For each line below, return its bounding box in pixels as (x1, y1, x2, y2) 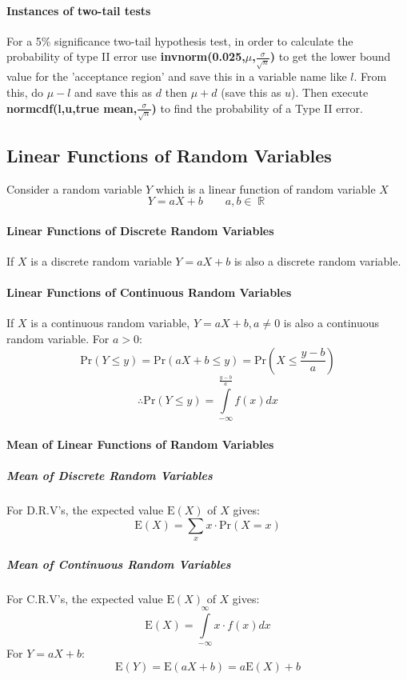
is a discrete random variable (30, 253, 172, 270)
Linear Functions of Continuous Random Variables (6, 284, 292, 301)
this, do (6, 83, 43, 100)
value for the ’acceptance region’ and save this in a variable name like (6, 68, 347, 85)
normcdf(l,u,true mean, (6, 99, 138, 116)
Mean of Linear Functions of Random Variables (6, 435, 274, 452)
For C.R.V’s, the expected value (6, 590, 163, 606)
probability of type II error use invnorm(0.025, (6, 48, 245, 65)
